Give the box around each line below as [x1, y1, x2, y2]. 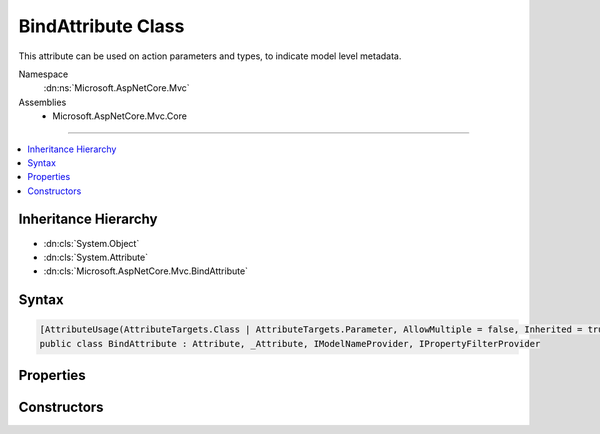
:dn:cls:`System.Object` [43, 237, 140, 249]
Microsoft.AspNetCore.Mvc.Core [52, 110, 187, 122]
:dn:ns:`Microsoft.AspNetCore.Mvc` [43, 82, 190, 94]
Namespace [18, 68, 69, 80]
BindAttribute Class [18, 15, 185, 37]
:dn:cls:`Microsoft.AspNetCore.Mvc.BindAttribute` [43, 265, 249, 277]
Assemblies [18, 96, 67, 108]
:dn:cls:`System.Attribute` [43, 251, 149, 263]
